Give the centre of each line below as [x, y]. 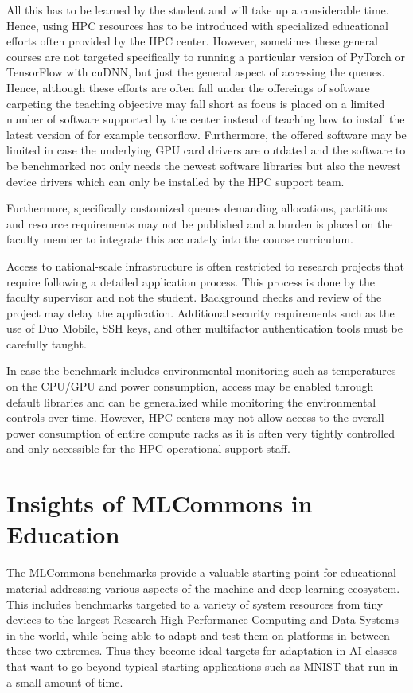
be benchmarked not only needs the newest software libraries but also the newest [204, 165]
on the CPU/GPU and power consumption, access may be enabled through [190, 386]
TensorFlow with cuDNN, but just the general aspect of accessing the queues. [196, 72]
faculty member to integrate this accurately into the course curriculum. [180, 239]
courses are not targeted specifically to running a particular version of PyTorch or [206, 56]
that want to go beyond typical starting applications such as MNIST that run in [203, 666]
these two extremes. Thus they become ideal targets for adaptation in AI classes [202, 650]
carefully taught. [47, 343]
